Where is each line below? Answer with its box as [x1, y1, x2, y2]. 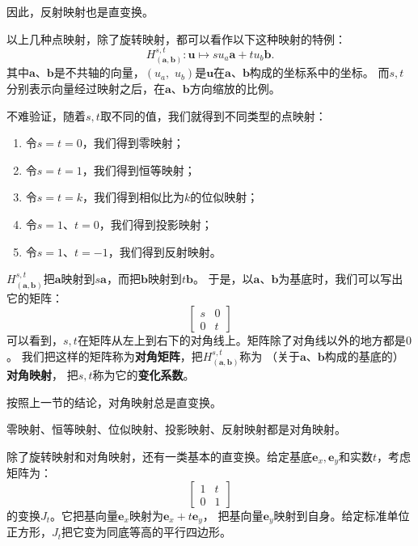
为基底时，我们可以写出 [278, 270, 403, 287]
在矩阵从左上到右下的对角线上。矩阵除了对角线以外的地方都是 [77, 332, 406, 349]
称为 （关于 [239, 347, 301, 364]
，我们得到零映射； [82, 134, 184, 151]
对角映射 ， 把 [6, 366, 78, 383]
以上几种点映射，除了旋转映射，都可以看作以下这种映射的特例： [6, 30, 346, 47]
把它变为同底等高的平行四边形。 [61, 523, 232, 540]
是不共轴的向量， [53, 64, 145, 81]
